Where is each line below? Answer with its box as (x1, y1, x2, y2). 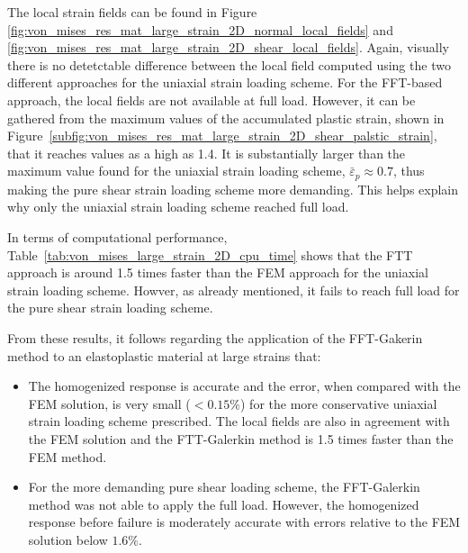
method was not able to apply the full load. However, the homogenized (28, 494, 419, 513)
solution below (28, 530, 108, 548)
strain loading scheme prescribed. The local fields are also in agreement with (28, 412, 450, 431)
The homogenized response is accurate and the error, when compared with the (28, 376, 461, 395)
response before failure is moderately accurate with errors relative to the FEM (28, 512, 461, 531)
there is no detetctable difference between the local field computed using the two (7, 55, 451, 74)
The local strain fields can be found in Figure (7, 3, 257, 21)
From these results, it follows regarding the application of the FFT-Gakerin (7, 328, 423, 347)
